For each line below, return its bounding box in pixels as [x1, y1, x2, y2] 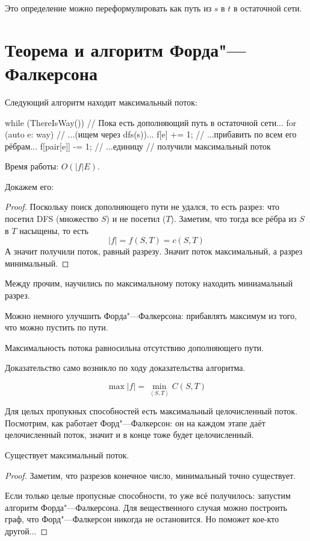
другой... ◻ [5, 524, 48, 537]
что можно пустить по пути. [5, 321, 108, 334]
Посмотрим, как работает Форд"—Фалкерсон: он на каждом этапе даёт [5, 416, 265, 429]
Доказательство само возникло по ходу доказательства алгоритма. [5, 361, 246, 374]
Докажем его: [5, 180, 54, 192]
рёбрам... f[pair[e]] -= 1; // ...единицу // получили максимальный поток [5, 139, 271, 152]
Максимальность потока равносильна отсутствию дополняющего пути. [5, 341, 264, 353]
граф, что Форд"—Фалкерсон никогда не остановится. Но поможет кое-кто [5, 513, 279, 525]
